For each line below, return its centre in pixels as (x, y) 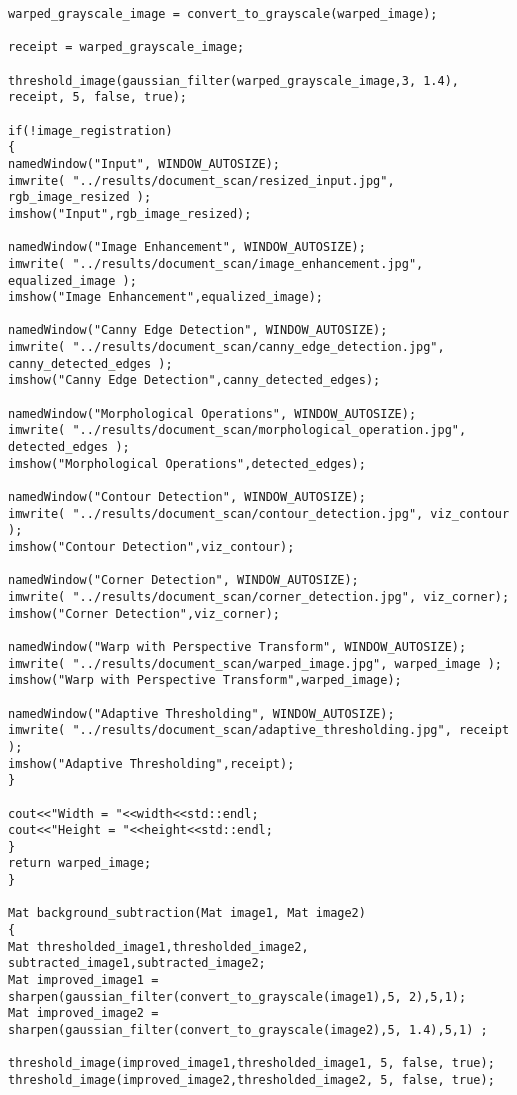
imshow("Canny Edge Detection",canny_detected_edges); (194, 380)
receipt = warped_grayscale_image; (126, 47)
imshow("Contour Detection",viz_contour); (151, 547)
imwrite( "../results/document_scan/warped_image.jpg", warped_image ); (255, 663)
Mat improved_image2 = (83, 1013)
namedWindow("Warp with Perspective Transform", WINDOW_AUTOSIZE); (237, 646)
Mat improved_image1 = (83, 980)
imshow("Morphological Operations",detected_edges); (187, 463)
